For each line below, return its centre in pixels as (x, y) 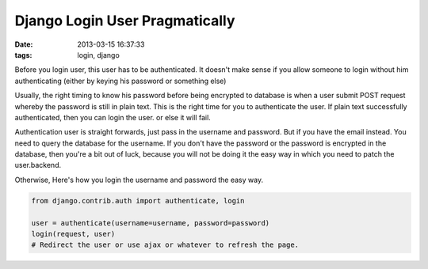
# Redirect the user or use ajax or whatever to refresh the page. (165, 245)
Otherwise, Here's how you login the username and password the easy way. (139, 180)
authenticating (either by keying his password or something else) (120, 81)
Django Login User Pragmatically (125, 21)
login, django (99, 55)
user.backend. (38, 165)
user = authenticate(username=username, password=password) (151, 223)
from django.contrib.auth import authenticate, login (138, 201)
